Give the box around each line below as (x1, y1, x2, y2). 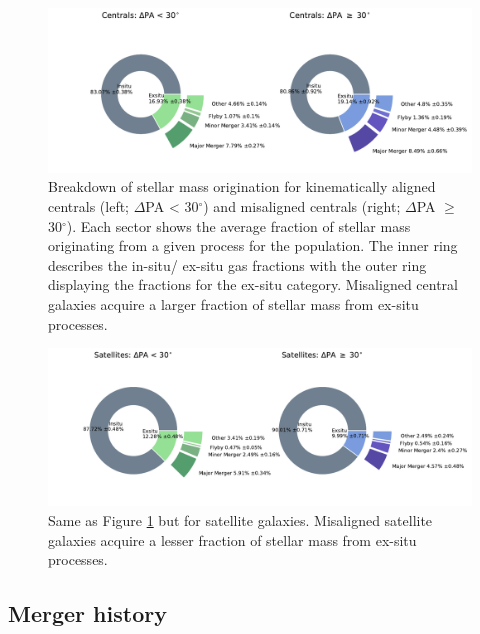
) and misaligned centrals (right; (203, 195, 401, 216)
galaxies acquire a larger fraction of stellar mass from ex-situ (48, 293, 419, 314)
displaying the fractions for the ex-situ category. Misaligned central (48, 274, 458, 295)
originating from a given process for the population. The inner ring (48, 235, 458, 256)
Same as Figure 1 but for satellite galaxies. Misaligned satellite (48, 509, 433, 530)
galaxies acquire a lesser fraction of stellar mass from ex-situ (48, 529, 417, 550)
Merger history (8, 598, 167, 629)
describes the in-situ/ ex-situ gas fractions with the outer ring (48, 254, 427, 275)
